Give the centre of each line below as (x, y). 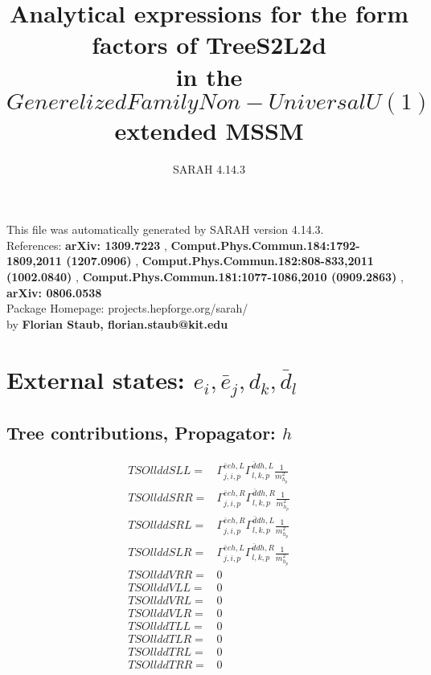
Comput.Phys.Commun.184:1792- (265, 245)
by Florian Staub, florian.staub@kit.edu (117, 323)
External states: (96, 379)
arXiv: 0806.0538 (54, 292)
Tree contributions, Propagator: (141, 432)
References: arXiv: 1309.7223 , (87, 245)
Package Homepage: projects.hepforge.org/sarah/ (127, 308)
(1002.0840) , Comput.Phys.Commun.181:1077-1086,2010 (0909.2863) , (205, 277)
